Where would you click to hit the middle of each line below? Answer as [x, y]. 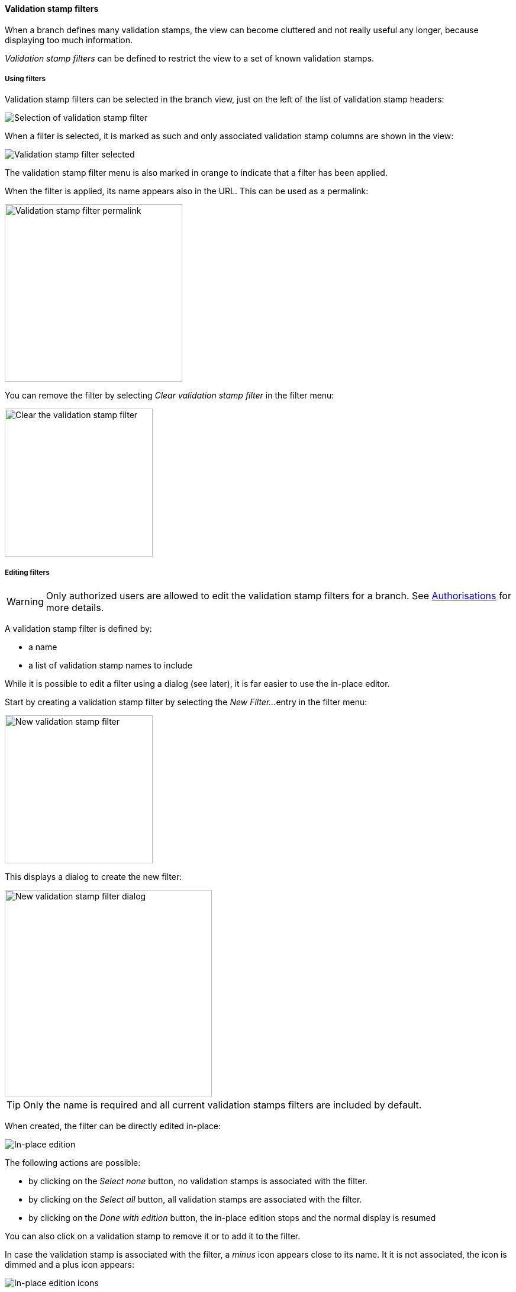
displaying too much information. [69, 40]
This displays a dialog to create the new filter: [93, 877]
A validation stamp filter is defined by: [78, 629]
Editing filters [27, 572]
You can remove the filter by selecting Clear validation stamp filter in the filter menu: [170, 396]
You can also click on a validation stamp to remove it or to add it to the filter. [153, 1236]
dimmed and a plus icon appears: [70, 1265]
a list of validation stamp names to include [110, 666]
